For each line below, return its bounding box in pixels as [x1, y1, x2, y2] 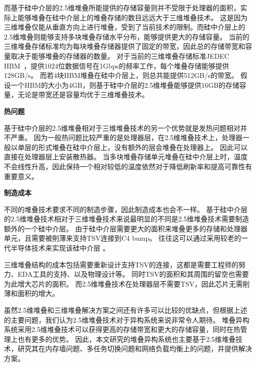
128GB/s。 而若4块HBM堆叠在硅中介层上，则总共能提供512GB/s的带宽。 [4, 70, 238, 80]
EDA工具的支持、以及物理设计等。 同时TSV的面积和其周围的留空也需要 [17, 269, 249, 279]
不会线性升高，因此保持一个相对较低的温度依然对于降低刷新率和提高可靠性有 [4, 161, 252, 171]
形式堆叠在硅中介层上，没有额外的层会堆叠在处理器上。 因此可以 [38, 142, 248, 152]
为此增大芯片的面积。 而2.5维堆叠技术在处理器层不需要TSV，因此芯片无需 [4, 278, 243, 289]
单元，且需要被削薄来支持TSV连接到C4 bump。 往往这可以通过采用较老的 [4, 233, 241, 243]
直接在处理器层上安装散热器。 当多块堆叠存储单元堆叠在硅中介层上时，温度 [4, 151, 248, 162]
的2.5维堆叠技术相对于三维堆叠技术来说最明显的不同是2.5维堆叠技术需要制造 [4, 214, 249, 224]
